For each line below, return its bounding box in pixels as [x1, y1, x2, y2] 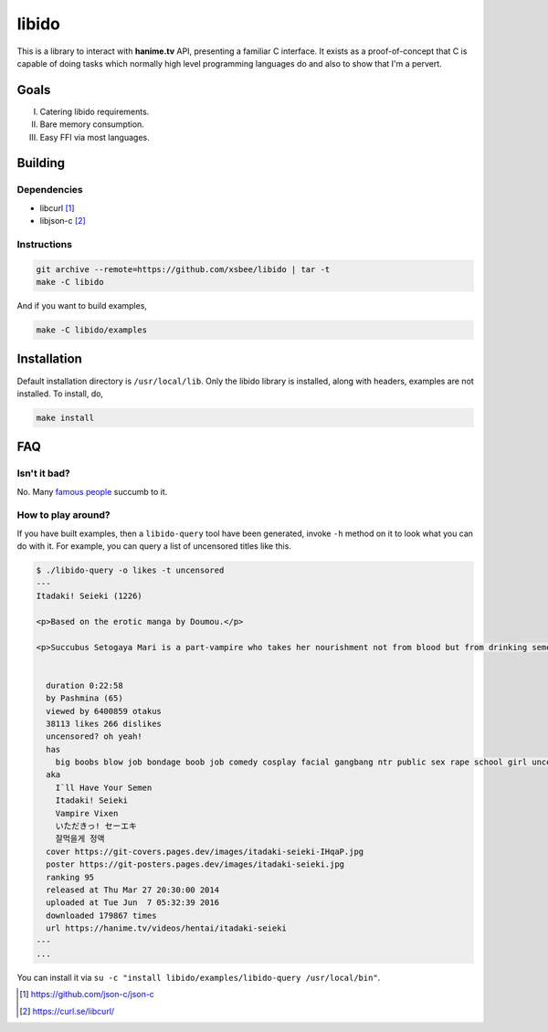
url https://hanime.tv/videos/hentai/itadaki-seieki [46, 923, 287, 933]
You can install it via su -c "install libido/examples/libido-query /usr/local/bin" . [16, 972, 381, 983]
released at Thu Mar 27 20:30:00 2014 [46, 884, 219, 895]
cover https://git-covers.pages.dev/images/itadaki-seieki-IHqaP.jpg [46, 846, 364, 857]
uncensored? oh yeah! [46, 732, 143, 742]
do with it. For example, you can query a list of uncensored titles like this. [16, 541, 292, 552]
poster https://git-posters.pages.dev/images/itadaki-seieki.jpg [46, 859, 345, 869]
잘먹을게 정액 [55, 834, 105, 844]
